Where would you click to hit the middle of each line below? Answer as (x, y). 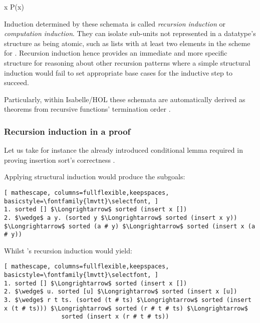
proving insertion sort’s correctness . (60, 159)
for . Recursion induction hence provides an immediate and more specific (116, 53)
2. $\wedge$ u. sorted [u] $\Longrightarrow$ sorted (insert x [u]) (121, 292)
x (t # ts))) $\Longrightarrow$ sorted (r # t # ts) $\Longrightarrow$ (126, 308)
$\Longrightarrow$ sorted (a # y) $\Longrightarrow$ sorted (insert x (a (130, 226)
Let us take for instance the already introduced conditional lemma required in (123, 150)
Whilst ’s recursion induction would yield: (68, 250)
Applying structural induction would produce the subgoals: (95, 177)
